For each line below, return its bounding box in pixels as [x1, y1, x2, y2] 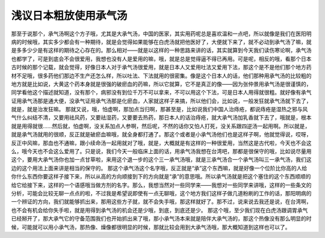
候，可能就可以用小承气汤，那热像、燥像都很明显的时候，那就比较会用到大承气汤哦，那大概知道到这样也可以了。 [11, 223, 291, 231]
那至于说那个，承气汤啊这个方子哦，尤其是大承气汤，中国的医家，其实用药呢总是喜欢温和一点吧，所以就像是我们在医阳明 [11, 30, 312, 37]
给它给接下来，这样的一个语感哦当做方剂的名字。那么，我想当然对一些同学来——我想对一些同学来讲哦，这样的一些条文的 [11, 181, 312, 189]
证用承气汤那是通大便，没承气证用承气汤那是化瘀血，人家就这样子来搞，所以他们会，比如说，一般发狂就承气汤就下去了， [11, 97, 312, 105]
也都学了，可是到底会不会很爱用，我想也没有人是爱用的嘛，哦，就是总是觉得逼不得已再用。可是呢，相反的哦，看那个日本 [11, 55, 312, 63]
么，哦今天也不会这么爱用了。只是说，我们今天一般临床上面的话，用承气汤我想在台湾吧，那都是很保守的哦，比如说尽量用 [11, 148, 312, 155]
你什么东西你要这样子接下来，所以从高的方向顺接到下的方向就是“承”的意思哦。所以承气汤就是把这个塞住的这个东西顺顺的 [11, 173, 311, 180]
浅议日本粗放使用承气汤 [11, 9, 128, 22]
